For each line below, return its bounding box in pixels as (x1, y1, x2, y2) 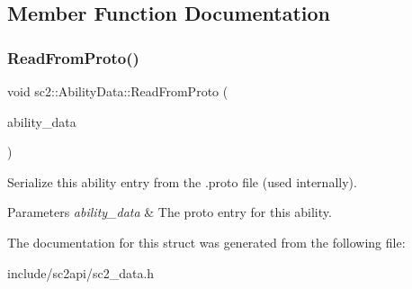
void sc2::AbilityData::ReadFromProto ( (7, 82, 228, 100)
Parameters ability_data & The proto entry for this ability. (7, 203, 332, 221)
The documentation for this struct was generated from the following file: (7, 232, 406, 251)
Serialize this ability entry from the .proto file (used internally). (7, 172, 357, 191)
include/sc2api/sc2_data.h (7, 263, 155, 282)
